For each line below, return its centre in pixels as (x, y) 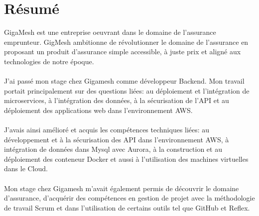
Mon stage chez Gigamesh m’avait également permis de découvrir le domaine (122, 188)
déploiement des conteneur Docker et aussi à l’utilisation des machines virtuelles (126, 159)
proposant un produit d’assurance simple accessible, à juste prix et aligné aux (123, 52)
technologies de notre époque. (49, 61)
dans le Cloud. (26, 168)
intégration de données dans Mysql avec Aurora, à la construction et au (113, 149)
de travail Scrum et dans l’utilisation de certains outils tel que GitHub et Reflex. (127, 207)
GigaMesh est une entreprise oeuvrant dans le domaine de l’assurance (110, 32)
